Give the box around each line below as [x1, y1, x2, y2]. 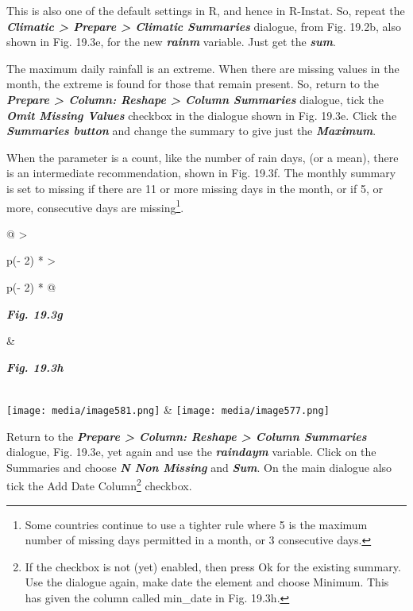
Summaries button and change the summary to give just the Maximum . [6, 122, 376, 139]
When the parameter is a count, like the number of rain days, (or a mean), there [6, 149, 399, 165]
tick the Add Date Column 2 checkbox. [6, 475, 192, 494]
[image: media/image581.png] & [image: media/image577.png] [6, 400, 330, 417]
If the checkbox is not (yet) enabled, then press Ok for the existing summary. [25, 558, 401, 574]
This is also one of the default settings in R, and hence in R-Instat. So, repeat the [6, 2, 405, 18]
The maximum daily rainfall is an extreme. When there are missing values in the [6, 60, 399, 76]
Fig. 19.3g [6, 305, 63, 322]
